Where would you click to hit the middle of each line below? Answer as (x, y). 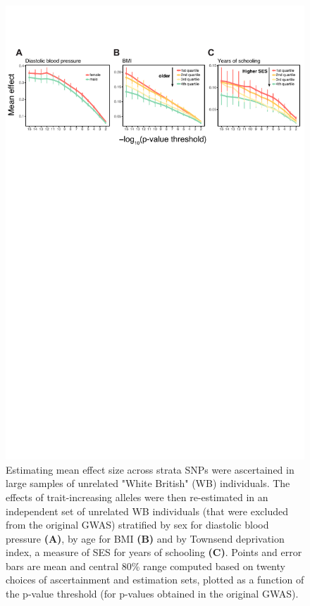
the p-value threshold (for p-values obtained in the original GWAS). (152, 594)
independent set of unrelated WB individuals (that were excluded (147, 511)
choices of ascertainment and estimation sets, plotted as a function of (155, 580)
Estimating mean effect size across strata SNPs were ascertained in (150, 469)
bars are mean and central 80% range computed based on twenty (145, 566)
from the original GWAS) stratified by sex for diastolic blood (137, 525)
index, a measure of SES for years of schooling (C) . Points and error (154, 552)
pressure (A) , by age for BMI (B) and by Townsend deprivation (145, 538)
